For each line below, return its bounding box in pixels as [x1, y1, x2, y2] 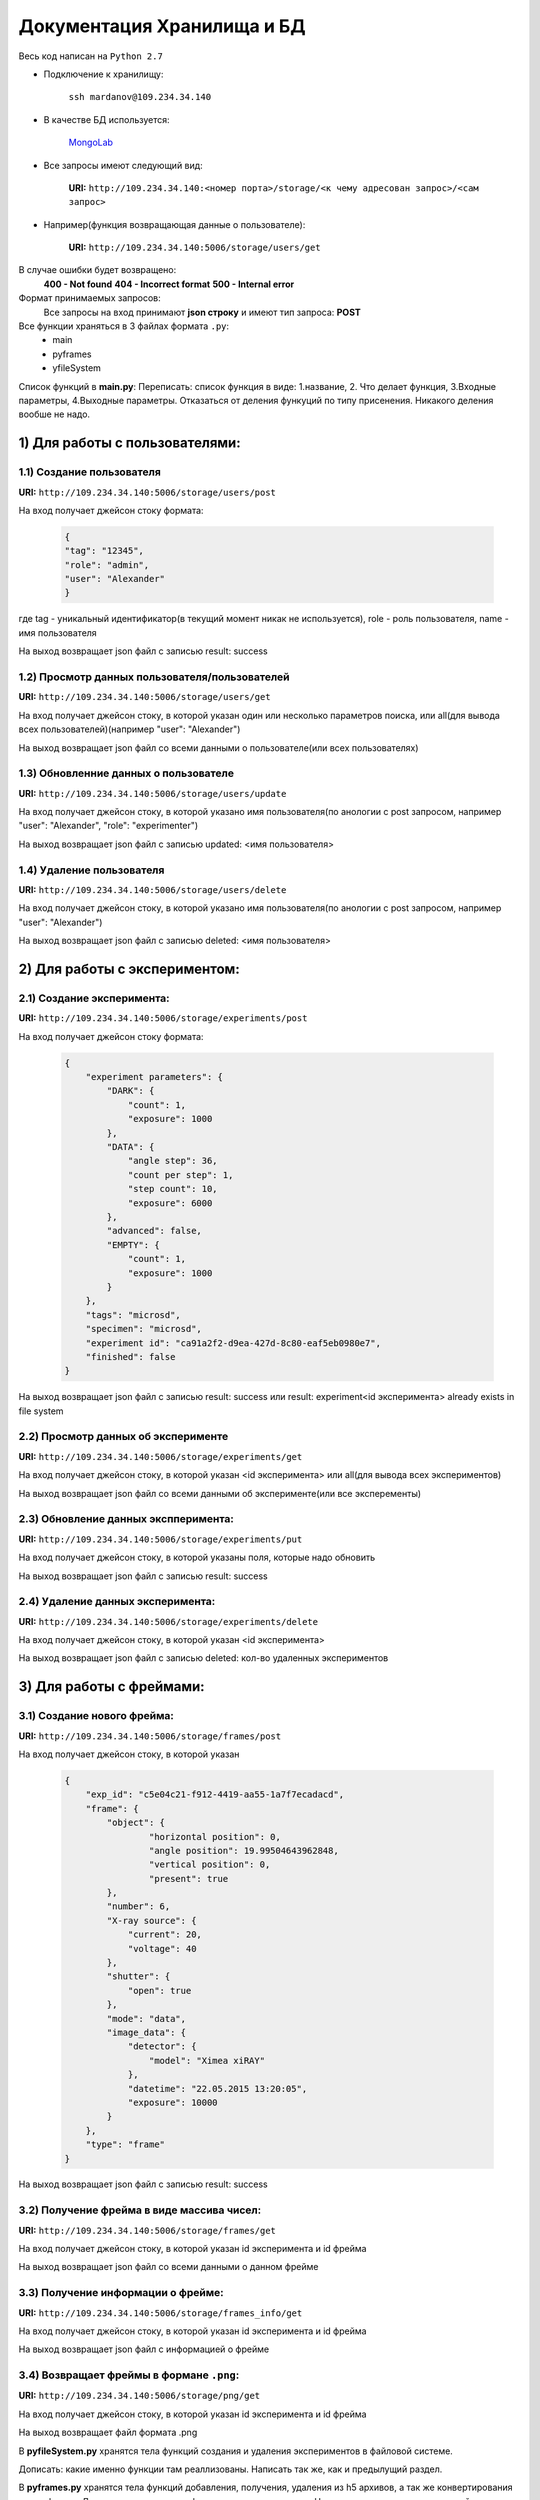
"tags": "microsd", [85, 1309, 182, 1320]
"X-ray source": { [106, 1915, 197, 1926]
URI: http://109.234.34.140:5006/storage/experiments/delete [18, 1615, 319, 1627]
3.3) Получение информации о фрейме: [18, 2286, 224, 2300]
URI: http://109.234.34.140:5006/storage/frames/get [18, 2224, 277, 2236]
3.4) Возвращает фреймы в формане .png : [18, 2368, 240, 2382]
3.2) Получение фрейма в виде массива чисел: [18, 2203, 262, 2217]
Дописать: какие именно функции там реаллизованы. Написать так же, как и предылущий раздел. [18, 2463, 443, 2475]
